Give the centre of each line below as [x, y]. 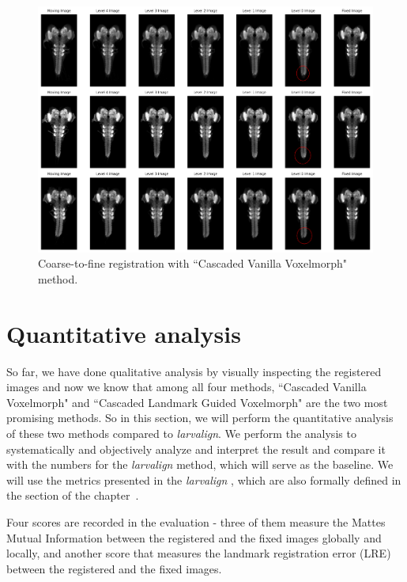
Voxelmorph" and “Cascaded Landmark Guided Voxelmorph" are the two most [197, 402]
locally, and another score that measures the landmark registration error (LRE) [199, 553]
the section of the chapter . [73, 495]
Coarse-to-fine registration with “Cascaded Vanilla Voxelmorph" [193, 263]
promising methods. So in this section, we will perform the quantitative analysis [200, 418]
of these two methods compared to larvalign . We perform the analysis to [181, 433]
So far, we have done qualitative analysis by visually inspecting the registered [194, 371]
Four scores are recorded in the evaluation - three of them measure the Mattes [196, 521]
